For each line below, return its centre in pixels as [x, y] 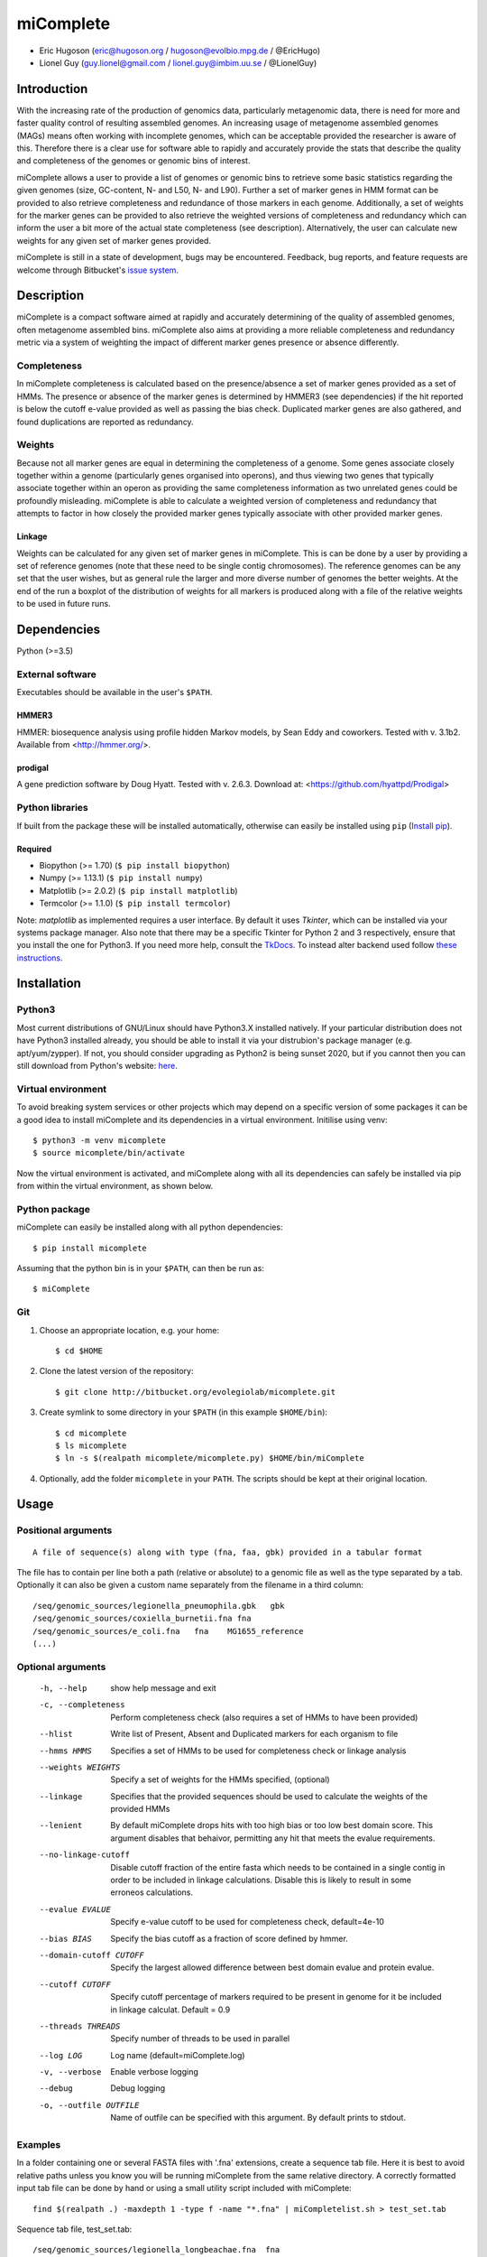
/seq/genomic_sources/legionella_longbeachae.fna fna [156, 2250]
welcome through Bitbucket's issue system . [98, 270]
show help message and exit [163, 1687]
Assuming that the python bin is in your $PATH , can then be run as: [141, 1268]
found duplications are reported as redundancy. [105, 422]
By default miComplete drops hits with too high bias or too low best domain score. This [271, 1825]
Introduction [52, 89]
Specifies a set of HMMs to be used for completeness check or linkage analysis [258, 1751]
